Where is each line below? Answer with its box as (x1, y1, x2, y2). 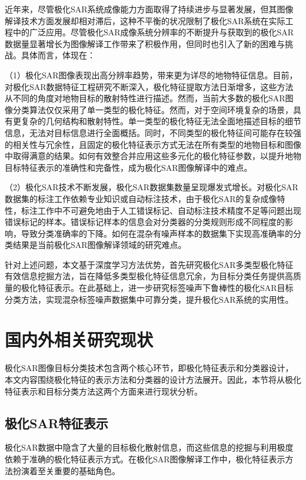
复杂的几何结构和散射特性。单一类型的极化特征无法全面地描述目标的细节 (21, 115, 301, 127)
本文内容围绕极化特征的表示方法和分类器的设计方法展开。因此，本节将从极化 (5, 373, 301, 385)
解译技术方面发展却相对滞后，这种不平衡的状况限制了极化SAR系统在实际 (5, 14, 285, 27)
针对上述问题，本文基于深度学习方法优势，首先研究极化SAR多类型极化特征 (5, 258, 294, 270)
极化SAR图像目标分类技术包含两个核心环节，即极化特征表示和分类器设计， (5, 362, 294, 374)
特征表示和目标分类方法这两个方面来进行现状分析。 (5, 385, 202, 397)
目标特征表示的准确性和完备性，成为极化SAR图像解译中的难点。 (5, 161, 252, 173)
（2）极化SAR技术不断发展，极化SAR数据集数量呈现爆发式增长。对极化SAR (5, 181, 298, 193)
